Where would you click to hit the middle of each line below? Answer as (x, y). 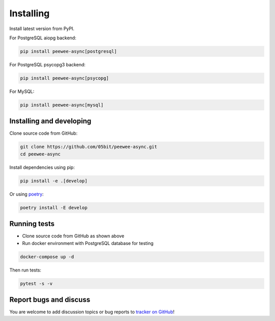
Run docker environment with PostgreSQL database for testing (88, 243)
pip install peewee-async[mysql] (62, 105)
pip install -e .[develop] (54, 181)
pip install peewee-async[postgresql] (68, 51)
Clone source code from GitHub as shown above (73, 236)
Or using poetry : (26, 194)
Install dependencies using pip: (42, 167)
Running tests (32, 224)
